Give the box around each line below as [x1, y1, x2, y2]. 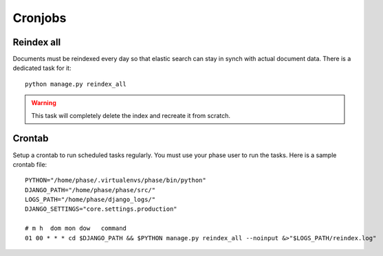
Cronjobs [12, 10, 67, 25]
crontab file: [12, 160, 47, 168]
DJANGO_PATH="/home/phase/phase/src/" [25, 186, 156, 194]
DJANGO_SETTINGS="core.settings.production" [25, 205, 178, 213]
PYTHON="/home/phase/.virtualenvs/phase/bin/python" [25, 176, 206, 185]
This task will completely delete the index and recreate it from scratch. [31, 111, 230, 119]
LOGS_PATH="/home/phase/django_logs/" [25, 196, 156, 204]
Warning [31, 99, 56, 107]
